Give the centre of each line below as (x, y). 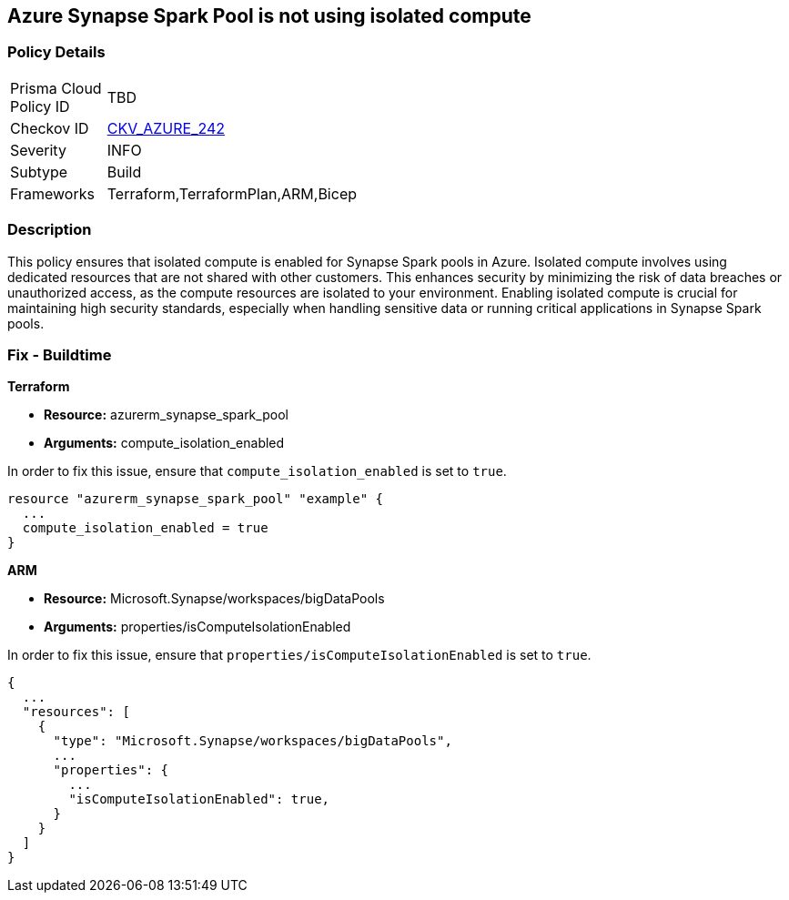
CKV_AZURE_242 (166, 128)
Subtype (39, 172)
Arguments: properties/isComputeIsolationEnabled (197, 627)
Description (50, 230)
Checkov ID (50, 128)
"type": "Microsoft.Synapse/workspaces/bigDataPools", (253, 741)
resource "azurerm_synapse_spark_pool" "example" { (196, 499)
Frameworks (52, 193)
